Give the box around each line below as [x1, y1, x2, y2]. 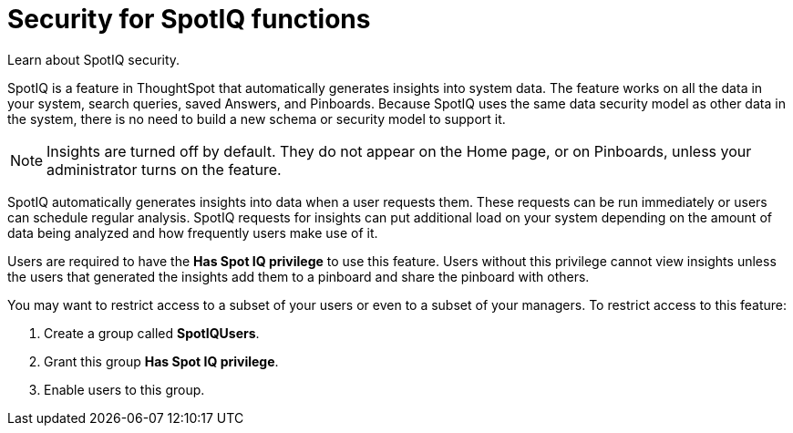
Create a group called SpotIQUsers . [44, 325, 260, 341]
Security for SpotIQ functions [7, 4, 371, 35]
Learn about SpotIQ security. [7, 51, 180, 67]
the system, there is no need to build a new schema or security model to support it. [7, 110, 506, 127]
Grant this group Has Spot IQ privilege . [44, 353, 279, 369]
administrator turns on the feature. [46, 160, 282, 179]
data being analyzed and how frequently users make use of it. [7, 224, 378, 241]
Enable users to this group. [44, 381, 205, 397]
